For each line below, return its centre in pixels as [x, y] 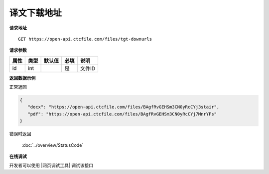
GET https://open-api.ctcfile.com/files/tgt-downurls [85, 39]
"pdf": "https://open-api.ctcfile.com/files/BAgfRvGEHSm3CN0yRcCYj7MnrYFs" [122, 114]
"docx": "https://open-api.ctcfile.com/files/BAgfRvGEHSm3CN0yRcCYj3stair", [124, 107]
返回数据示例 [22, 78]
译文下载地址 [36, 13]
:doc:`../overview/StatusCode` [53, 145]
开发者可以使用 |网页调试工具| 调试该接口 [51, 166]
